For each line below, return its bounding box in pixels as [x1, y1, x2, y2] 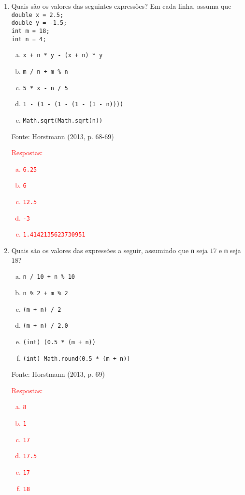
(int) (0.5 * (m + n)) [23, 338, 96, 346]
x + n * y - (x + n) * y [23, 52, 103, 59]
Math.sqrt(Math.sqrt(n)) [23, 117, 103, 124]
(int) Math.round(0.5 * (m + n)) [23, 355, 130, 362]
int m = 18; [11, 27, 50, 34]
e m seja [219, 245, 241, 255]
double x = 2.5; [11, 11, 64, 18]
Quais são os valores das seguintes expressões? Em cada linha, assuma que [11, 1, 231, 11]
